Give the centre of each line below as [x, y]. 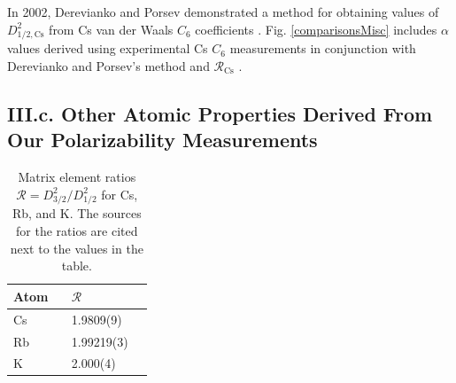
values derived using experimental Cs [108, 48]
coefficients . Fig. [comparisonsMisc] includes [316, 29]
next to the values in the [77, 248]
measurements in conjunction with [323, 48]
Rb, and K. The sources [77, 213]
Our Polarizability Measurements [162, 140]
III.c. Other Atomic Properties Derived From [220, 113]
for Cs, [120, 194]
